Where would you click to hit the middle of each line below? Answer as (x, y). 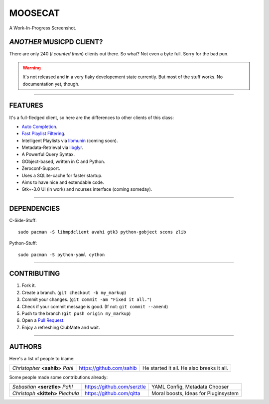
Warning (32, 68)
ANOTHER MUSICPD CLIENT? (56, 42)
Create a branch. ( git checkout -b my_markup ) (74, 292)
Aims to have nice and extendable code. (63, 182)
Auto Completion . (40, 127)
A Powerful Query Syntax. (48, 154)
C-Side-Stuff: (23, 220)
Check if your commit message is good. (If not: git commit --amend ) (95, 306)
